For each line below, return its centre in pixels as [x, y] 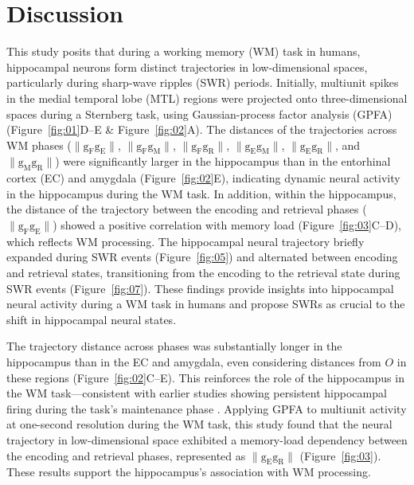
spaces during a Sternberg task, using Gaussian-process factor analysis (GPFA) [199, 113]
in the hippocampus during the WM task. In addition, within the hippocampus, [201, 193]
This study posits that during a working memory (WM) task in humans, [184, 51]
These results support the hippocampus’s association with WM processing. [189, 472]
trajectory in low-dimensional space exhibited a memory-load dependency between [207, 439]
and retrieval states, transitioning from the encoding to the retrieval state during [203, 273]
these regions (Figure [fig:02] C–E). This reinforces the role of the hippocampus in [205, 377]
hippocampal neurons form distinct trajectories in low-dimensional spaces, [187, 66]
